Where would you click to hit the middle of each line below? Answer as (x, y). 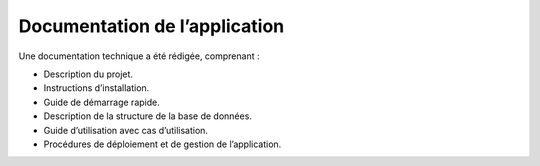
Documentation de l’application (151, 26)
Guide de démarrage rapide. (101, 102)
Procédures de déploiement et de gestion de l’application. (162, 144)
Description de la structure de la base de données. (147, 116)
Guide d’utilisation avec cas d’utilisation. (126, 130)
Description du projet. (88, 74)
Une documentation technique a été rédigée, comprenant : (139, 56)
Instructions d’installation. (96, 88)
